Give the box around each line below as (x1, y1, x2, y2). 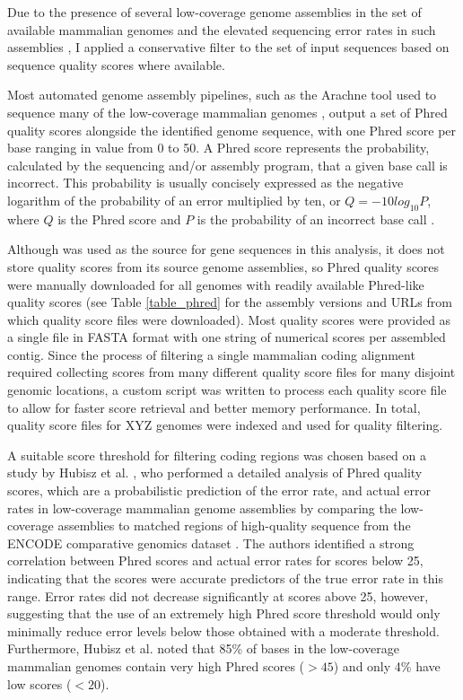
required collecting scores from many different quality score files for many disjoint (7, 363, 456, 381)
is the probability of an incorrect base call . (197, 209, 435, 228)
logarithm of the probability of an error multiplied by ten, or (7, 190, 341, 209)
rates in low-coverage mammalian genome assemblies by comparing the (7, 498, 397, 517)
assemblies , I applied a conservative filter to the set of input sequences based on (7, 38, 450, 57)
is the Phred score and (57, 209, 181, 228)
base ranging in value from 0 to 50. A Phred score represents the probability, (7, 138, 430, 157)
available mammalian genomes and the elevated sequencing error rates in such (7, 20, 436, 39)
